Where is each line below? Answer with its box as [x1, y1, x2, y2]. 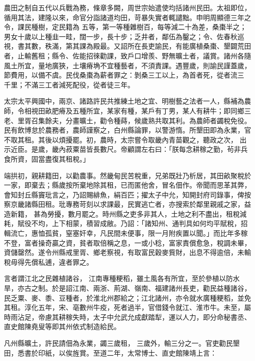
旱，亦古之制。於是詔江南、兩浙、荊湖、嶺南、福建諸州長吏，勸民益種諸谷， [4, 283, 251, 293]
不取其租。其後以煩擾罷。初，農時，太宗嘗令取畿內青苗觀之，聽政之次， [4, 134, 237, 144]
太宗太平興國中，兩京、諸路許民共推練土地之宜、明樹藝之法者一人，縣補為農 [4, 96, 251, 106]
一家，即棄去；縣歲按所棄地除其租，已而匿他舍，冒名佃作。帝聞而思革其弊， [4, 180, 251, 190]
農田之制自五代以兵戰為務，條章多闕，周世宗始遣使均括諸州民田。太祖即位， [4, 2, 251, 12]
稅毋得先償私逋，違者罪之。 [4, 256, 93, 267]
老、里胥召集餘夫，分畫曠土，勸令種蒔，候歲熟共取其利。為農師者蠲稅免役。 [4, 115, 251, 125]
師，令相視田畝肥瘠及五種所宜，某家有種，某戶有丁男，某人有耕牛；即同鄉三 [4, 105, 251, 115]
